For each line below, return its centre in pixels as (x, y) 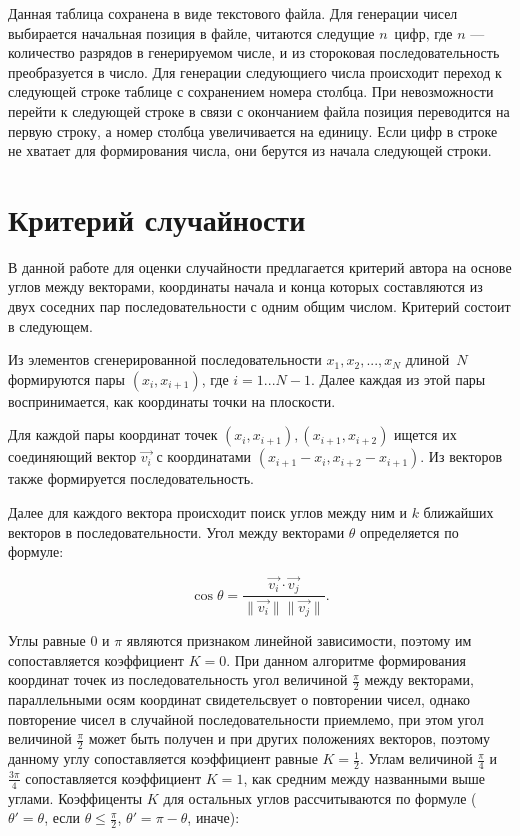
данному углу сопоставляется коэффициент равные (163, 758)
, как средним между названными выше (364, 777)
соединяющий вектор (72, 456)
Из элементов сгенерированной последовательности (165, 359)
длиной (427, 359)
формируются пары (67, 378)
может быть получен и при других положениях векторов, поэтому (289, 738)
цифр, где (423, 32)
